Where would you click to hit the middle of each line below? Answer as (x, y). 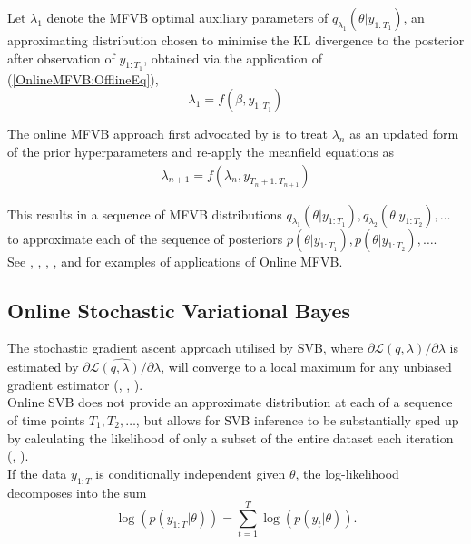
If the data (37, 473)
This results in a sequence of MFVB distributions (145, 214)
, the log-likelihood (347, 473)
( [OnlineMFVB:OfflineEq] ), (83, 78)
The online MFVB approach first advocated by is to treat (168, 134)
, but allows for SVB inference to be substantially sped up (297, 420)
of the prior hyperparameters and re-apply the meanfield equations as (201, 151)
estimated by (43, 367)
